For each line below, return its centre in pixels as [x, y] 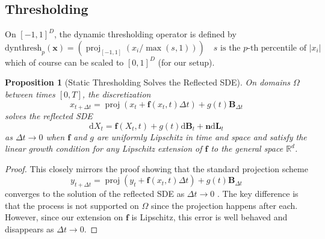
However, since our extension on [64, 217]
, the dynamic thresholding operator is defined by [145, 34]
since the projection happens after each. [224, 205]
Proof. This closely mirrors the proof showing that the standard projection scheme [156, 168]
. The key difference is [258, 194]
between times [30, 94]
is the [231, 48]
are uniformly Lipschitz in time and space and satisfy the [202, 136]
